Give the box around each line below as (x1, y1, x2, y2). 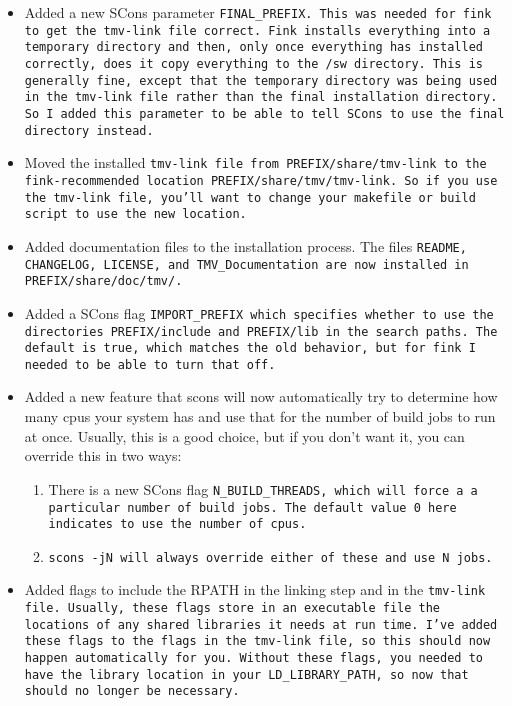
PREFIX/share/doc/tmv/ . (24, 274, 183, 289)
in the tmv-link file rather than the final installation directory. (24, 90, 498, 105)
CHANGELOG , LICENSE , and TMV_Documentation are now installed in (24, 257, 469, 272)
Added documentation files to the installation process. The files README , (24, 235, 467, 256)
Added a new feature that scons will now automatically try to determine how (24, 386, 498, 407)
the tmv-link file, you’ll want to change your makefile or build (24, 190, 476, 205)
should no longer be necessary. (24, 684, 240, 699)
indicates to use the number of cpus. (48, 517, 307, 532)
